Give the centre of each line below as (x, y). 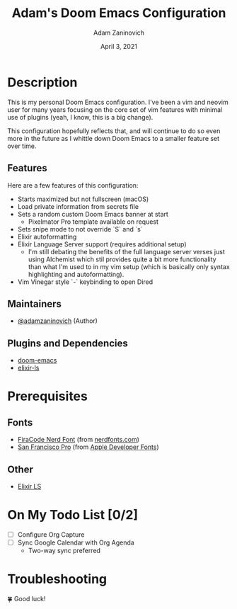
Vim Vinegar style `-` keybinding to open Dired (85, 282)
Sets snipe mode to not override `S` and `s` (80, 229)
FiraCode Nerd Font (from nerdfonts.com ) (79, 440)
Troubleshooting (57, 579)
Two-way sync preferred (64, 551)
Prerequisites (48, 396)
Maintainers (35, 303)
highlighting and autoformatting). (76, 274)
